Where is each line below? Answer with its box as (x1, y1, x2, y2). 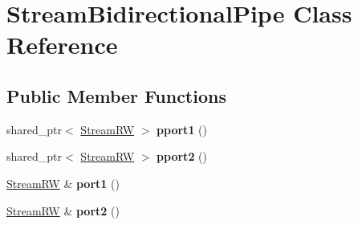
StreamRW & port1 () (6, 174, 120, 191)
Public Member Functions (6, 83, 226, 108)
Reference (6, 28, 118, 61)
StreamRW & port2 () (6, 202, 120, 219)
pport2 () (157, 148, 207, 165)
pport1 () (157, 121, 207, 137)
